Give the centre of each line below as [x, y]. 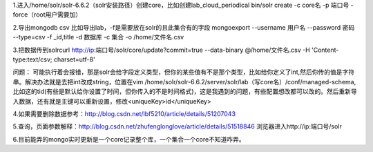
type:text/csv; [32, 59]
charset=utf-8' [75, 59]
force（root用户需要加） [47, 15]
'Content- [325, 50]
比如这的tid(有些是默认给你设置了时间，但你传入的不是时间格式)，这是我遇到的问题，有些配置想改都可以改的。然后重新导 [185, 92]
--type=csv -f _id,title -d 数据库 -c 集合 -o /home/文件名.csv [98, 37]
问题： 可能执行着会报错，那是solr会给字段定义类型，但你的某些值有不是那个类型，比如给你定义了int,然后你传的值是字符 [184, 72]
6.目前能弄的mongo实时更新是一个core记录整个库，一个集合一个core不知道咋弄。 [129, 139]
